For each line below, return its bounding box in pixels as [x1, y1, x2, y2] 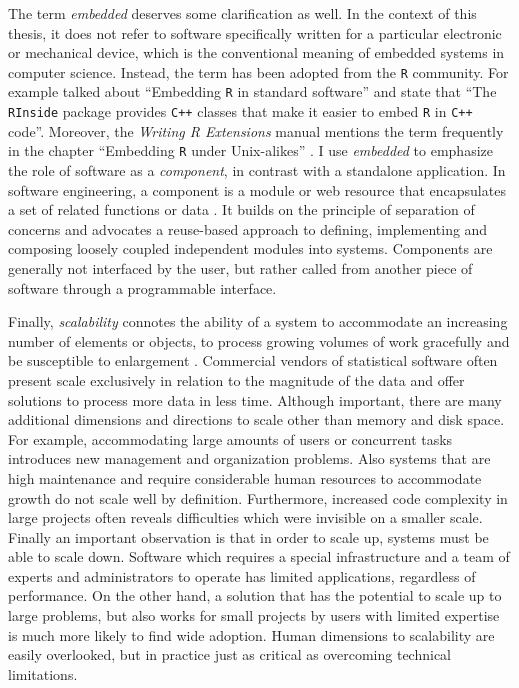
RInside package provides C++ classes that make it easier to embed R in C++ [8, 101, 473, 122]
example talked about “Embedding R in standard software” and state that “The [8, 81, 497, 102]
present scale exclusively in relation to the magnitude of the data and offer [8, 369, 465, 390]
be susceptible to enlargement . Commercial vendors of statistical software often [8, 350, 498, 371]
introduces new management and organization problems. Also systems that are [8, 448, 491, 469]
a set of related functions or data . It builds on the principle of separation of [8, 199, 475, 220]
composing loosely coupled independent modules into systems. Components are [8, 238, 493, 259]
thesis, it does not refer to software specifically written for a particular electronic [8, 22, 502, 43]
